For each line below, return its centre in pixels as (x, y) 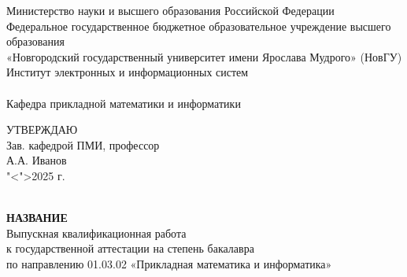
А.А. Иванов (37, 160)
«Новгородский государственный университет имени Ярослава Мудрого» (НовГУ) (204, 56)
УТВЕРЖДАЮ (42, 129)
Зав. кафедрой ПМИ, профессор (83, 144)
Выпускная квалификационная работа (96, 233)
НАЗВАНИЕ (37, 218)
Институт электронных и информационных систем (128, 72)
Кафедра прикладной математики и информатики (124, 103)
